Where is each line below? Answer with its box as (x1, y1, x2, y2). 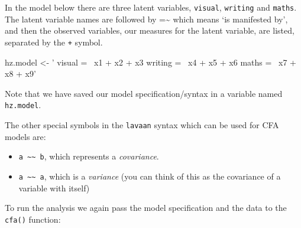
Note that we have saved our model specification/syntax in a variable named (5, 87, 283, 99)
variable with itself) (18, 181, 90, 194)
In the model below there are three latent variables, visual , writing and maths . (5, 1, 297, 13)
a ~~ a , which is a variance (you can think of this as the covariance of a (18, 170, 281, 182)
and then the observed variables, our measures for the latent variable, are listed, (5, 24, 294, 37)
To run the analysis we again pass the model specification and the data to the (5, 201, 287, 214)
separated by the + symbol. (5, 35, 103, 48)
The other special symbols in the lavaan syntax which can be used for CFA (5, 118, 279, 131)
